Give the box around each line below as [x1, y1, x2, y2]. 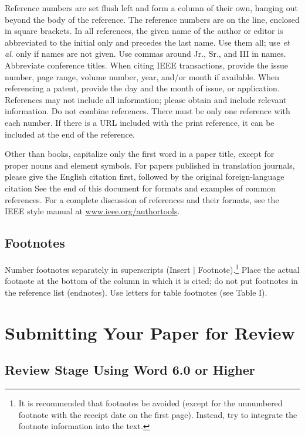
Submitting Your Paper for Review [5, 320, 295, 344]
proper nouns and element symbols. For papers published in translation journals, [5, 159, 295, 171]
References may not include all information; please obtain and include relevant [5, 93, 287, 105]
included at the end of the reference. [5, 128, 135, 140]
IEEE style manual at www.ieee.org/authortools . [5, 205, 180, 217]
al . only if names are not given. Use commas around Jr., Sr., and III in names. [5, 47, 286, 60]
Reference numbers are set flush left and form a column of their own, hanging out [5, 2, 298, 13]
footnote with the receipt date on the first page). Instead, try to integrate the [18, 408, 297, 420]
